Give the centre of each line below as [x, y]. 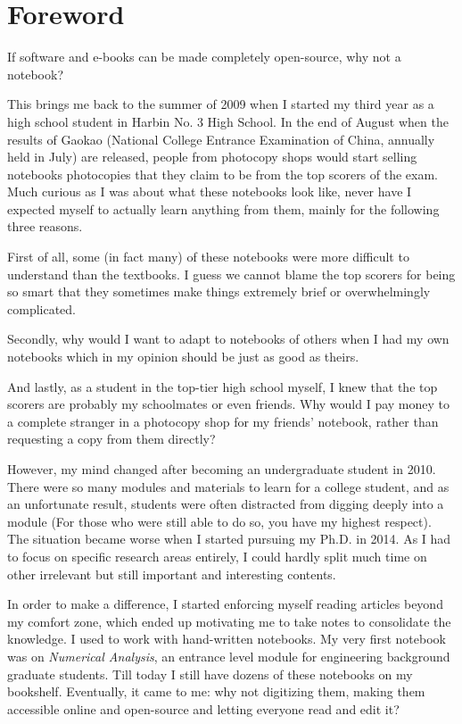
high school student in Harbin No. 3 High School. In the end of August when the [228, 121]
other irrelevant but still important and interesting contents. [172, 574]
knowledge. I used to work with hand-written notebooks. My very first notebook [227, 639]
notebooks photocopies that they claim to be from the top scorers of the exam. [223, 174]
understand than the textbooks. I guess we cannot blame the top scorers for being [231, 274]
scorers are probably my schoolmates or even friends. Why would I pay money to [229, 404]
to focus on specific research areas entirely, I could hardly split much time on [217, 556]
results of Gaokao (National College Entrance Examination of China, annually [221, 139]
